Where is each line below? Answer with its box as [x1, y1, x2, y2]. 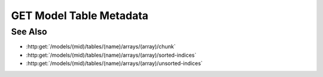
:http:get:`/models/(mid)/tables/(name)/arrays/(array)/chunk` [26, 43, 176, 50]
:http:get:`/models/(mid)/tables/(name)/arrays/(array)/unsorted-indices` [26, 60, 203, 67]
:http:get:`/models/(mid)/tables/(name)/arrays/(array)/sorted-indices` [26, 51, 197, 58]
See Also [11, 26, 47, 37]
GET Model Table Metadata [11, 9, 149, 22]
